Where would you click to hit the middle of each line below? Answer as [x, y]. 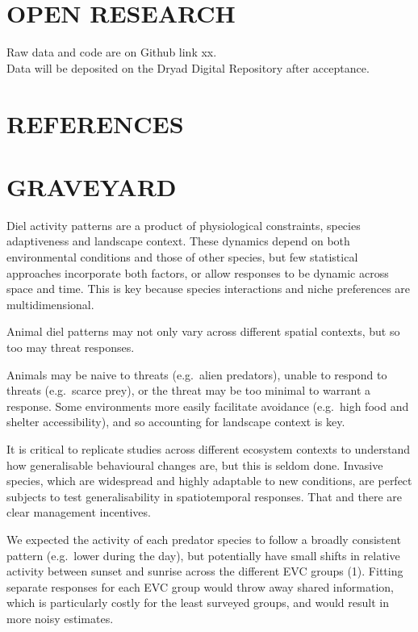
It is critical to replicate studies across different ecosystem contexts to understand [209, 448]
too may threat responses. [71, 347]
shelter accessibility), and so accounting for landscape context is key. [176, 422]
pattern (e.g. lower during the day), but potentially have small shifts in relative [203, 555]
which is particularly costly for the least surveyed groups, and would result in [198, 603]
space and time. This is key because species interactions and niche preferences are [209, 289]
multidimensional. [50, 304]
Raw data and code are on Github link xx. [112, 52]
